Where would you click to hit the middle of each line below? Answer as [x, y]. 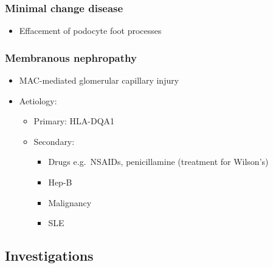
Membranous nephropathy [71, 57]
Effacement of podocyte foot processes [90, 31]
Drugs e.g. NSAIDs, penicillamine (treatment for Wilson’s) [158, 162]
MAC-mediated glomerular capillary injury [99, 80]
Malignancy [70, 202]
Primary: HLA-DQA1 [74, 121]
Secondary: [54, 141]
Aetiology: [38, 100]
